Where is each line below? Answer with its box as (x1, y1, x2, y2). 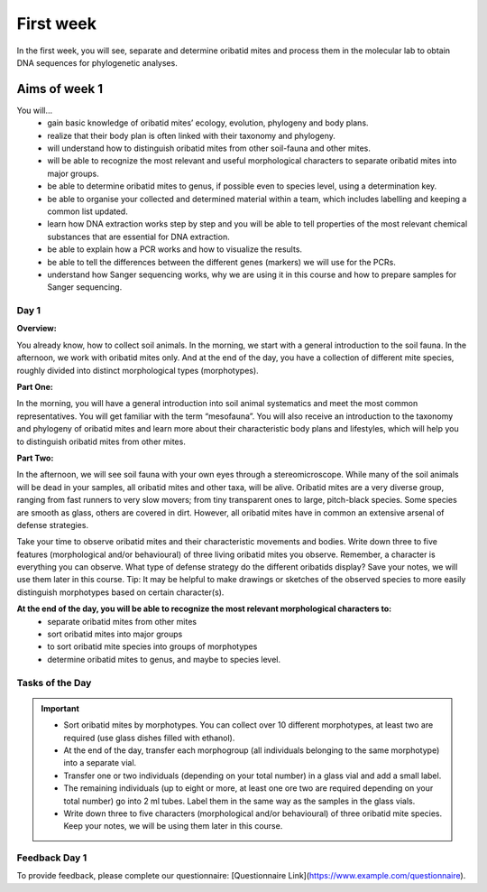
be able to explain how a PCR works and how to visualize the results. (47, 244, 302, 255)
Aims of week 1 (16, 81, 104, 97)
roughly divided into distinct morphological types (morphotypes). (16, 365, 259, 376)
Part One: (16, 382, 53, 393)
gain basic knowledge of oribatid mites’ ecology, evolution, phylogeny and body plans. (47, 117, 369, 128)
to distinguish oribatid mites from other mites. (16, 436, 187, 447)
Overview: (16, 323, 58, 334)
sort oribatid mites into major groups (47, 628, 183, 640)
